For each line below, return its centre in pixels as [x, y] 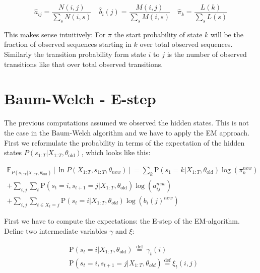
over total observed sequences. [186, 44]
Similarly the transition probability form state [75, 54]
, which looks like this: [116, 152]
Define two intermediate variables [56, 231]
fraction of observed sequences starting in [68, 44]
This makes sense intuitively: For [55, 34]
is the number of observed [207, 54]
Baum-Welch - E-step [80, 98]
